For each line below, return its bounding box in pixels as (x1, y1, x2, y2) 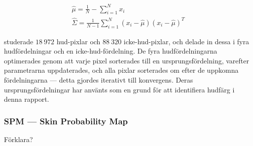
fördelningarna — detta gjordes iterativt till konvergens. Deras (4, 75, 193, 85)
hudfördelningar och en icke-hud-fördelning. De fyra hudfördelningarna (4, 46, 217, 56)
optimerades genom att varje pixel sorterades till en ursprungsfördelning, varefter (4, 55, 249, 65)
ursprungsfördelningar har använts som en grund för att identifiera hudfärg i (4, 84, 235, 94)
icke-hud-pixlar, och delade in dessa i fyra (123, 36, 250, 46)
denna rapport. (4, 94, 49, 104)
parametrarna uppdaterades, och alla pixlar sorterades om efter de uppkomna (4, 65, 239, 75)
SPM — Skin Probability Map (4, 115, 128, 127)
